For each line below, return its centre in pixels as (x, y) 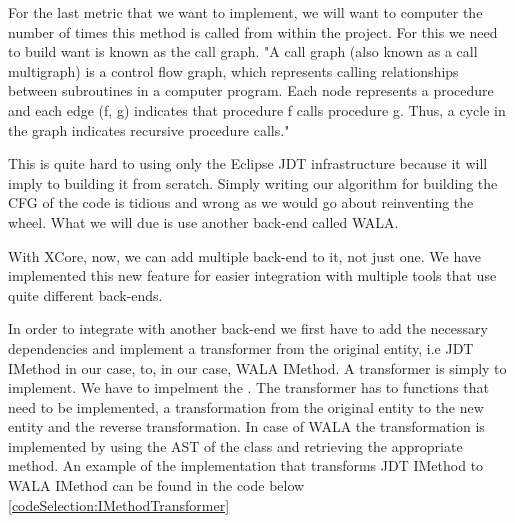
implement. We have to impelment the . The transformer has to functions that (248, 387)
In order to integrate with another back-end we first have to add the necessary (248, 328)
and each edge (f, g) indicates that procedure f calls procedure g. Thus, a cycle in (257, 109)
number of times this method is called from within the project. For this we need (253, 31)
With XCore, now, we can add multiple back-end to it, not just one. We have (244, 255)
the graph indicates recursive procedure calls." (149, 129)
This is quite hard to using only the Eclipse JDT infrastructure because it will (248, 163)
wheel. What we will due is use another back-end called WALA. (203, 221)
